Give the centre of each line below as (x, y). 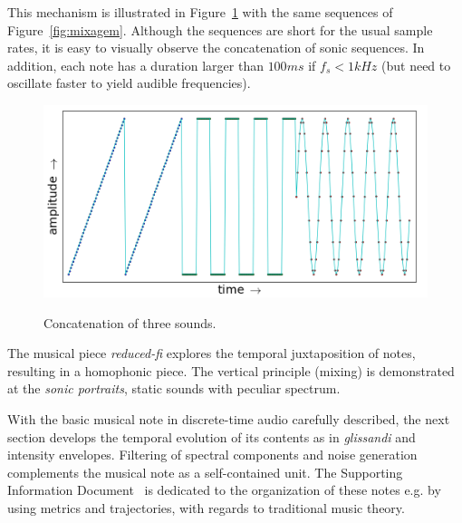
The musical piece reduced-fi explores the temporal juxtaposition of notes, (212, 353)
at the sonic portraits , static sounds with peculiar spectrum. (174, 388)
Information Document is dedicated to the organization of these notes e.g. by (224, 490)
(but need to (416, 65)
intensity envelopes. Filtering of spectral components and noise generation (212, 455)
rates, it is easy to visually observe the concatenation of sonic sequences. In (216, 48)
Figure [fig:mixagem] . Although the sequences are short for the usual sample (220, 29)
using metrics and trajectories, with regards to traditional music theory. (206, 507)
